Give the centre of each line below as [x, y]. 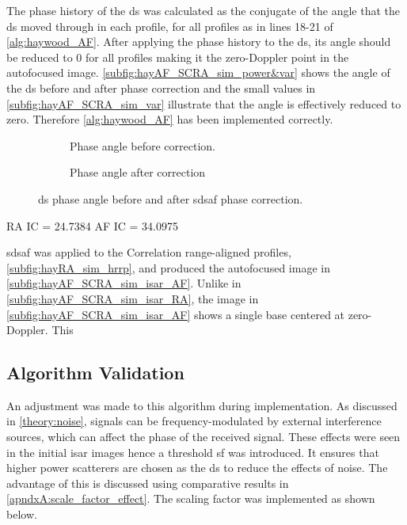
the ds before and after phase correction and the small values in [161, 87]
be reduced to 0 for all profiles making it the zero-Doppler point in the [178, 57]
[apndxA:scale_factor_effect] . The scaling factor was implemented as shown [191, 498]
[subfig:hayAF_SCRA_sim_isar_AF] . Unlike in [124, 283]
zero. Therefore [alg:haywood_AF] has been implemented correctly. [170, 119]
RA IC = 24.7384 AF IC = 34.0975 [92, 225]
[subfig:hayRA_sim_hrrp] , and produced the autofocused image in [168, 267]
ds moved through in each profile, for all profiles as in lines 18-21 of [170, 26]
